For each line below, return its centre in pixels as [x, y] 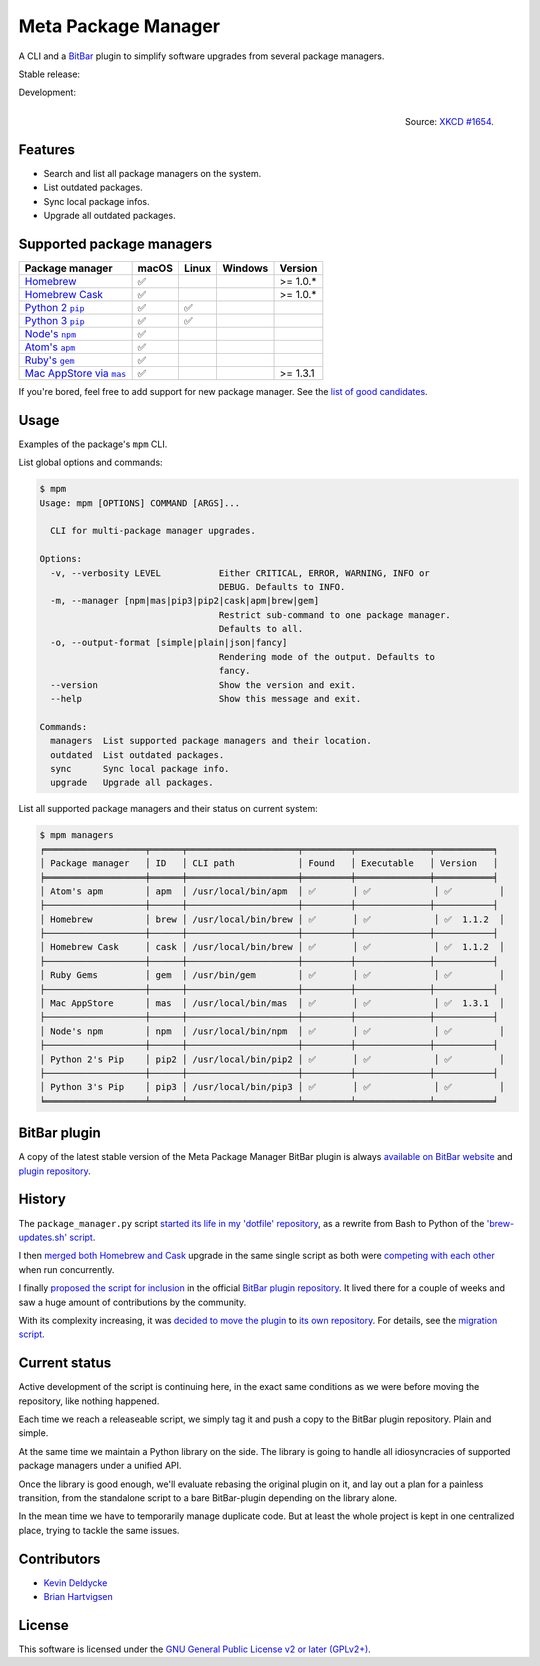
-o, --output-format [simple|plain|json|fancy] [169, 643]
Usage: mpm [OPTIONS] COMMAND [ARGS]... [139, 503]
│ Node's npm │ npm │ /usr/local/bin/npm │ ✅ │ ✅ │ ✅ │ [272, 1031]
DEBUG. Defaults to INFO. [282, 586]
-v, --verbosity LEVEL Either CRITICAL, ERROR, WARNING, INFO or [240, 573]
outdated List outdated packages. [137, 754]
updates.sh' [43, 1237]
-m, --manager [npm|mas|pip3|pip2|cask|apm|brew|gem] [185, 601]
